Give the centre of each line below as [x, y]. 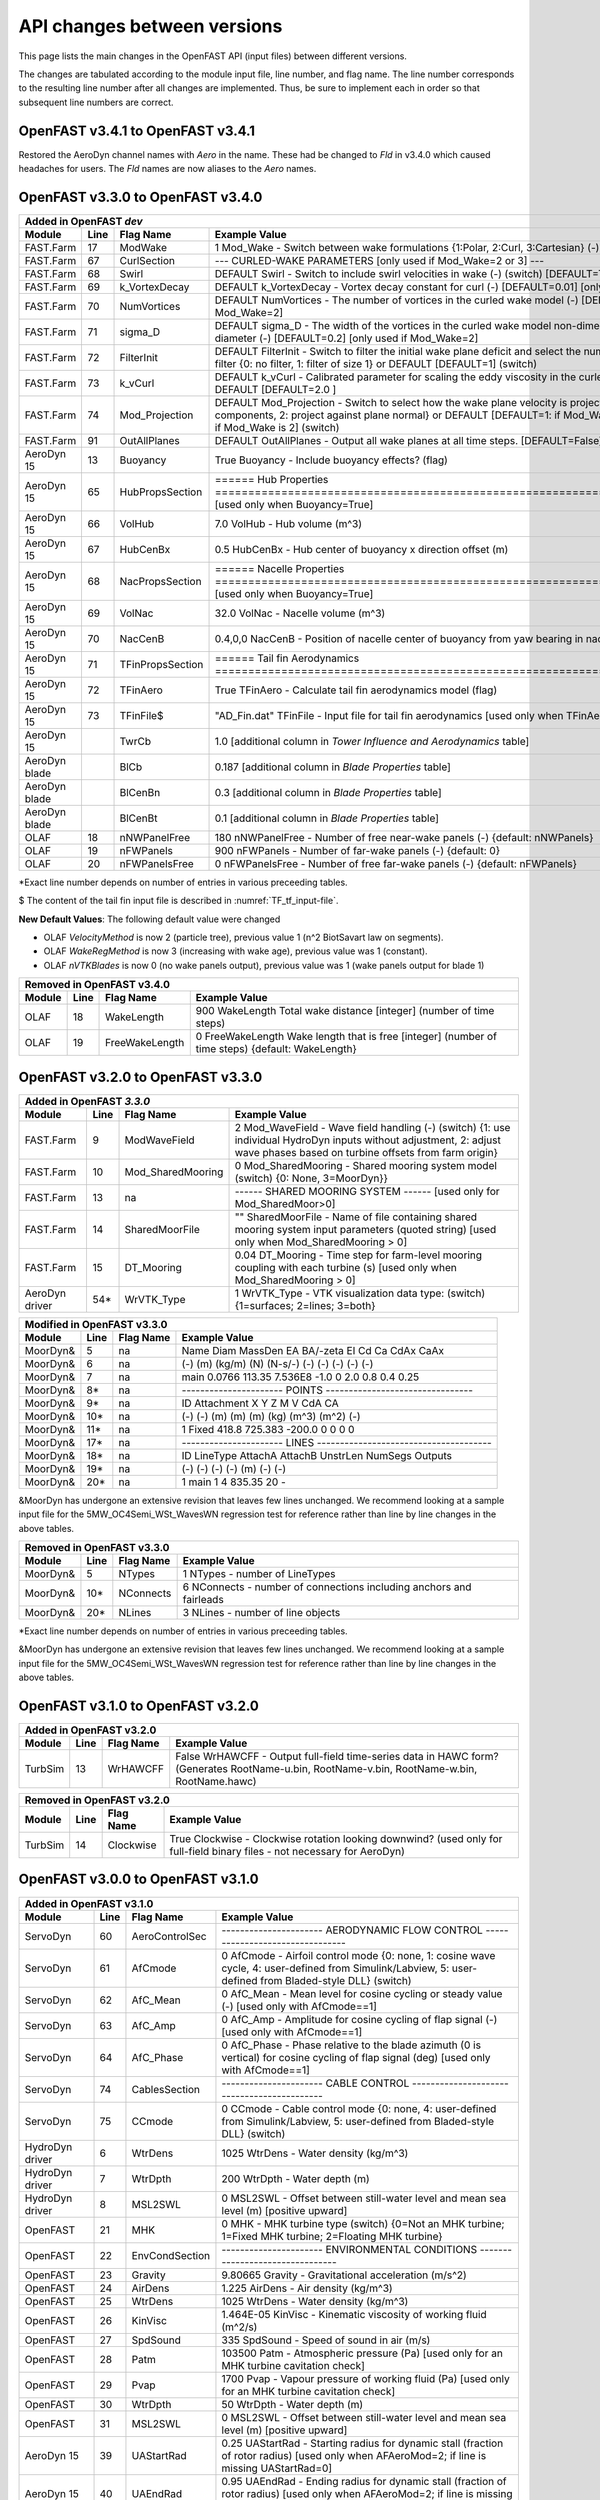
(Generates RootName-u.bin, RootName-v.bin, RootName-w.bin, [326, 1769]
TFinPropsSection [161, 664]
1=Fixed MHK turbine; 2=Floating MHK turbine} [332, 2236]
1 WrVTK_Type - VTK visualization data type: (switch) [359, 1293]
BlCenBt [139, 818]
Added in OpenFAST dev [84, 221]
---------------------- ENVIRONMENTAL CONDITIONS [349, 2249]
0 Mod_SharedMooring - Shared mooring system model [365, 1165]
